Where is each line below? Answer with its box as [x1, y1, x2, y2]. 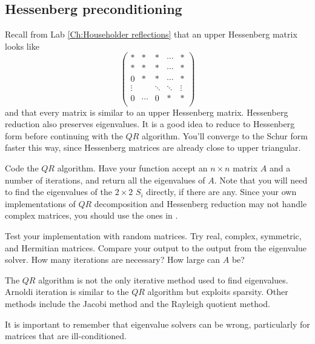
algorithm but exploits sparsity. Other [147, 285, 288, 298]
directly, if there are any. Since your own [146, 185, 297, 198]
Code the [5, 162, 39, 174]
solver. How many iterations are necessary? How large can [5, 253, 220, 266]
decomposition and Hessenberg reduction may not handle [94, 197, 307, 210]
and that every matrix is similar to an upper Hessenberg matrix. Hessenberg [5, 105, 288, 118]
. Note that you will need [214, 173, 308, 186]
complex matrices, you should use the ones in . [5, 209, 178, 222]
